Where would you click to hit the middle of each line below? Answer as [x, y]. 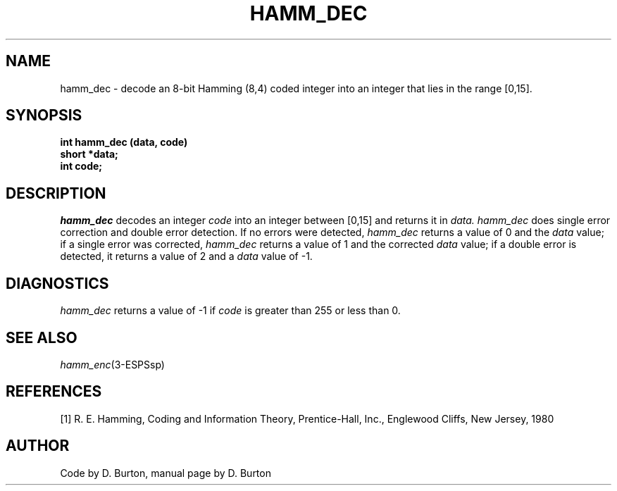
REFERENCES [54, 392]
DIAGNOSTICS [57, 283]
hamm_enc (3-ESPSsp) [112, 364]
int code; [81, 166]
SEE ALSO [42, 337]
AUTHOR [38, 446]
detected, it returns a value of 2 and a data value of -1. [186, 256]
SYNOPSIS [44, 116]
